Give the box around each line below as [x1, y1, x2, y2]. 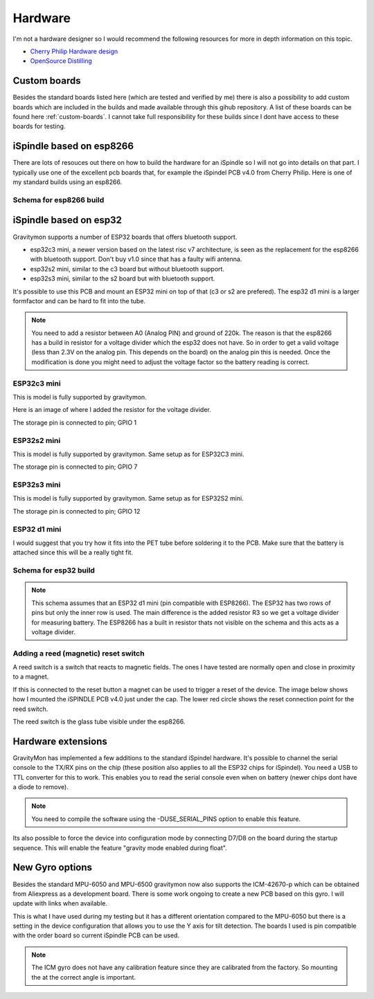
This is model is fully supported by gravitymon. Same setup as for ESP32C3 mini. [12, 450, 244, 458]
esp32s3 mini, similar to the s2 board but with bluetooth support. [30, 274, 215, 283]
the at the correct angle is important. [31, 973, 136, 981]
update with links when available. [12, 899, 107, 908]
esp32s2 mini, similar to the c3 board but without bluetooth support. [30, 264, 225, 273]
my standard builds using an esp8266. [12, 178, 123, 186]
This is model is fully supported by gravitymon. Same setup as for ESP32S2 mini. [12, 494, 244, 503]
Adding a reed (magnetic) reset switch [12, 648, 145, 658]
